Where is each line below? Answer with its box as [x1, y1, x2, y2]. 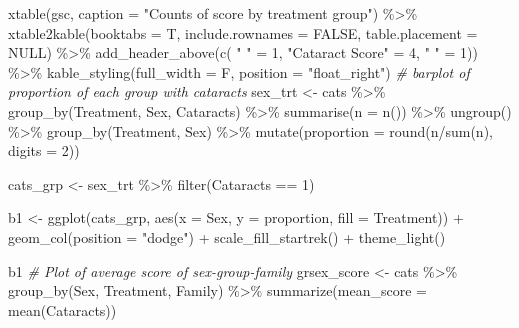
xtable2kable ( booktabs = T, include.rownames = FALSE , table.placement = [8, 22, 478, 43]
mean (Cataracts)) [8, 299, 117, 320]
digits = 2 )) [8, 140, 80, 161]
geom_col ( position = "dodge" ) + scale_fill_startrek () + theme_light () [8, 226, 446, 247]
